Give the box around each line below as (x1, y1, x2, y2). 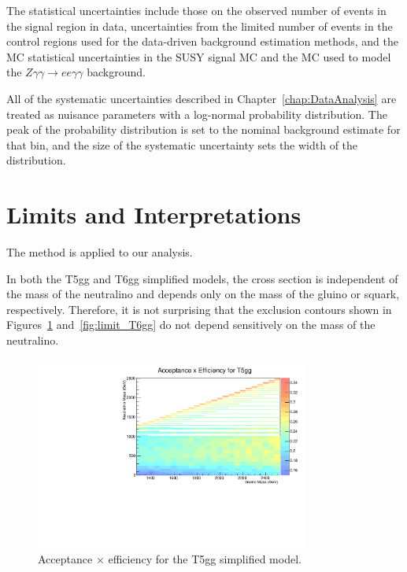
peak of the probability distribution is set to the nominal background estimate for (6, 121, 401, 138)
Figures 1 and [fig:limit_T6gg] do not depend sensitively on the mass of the (6, 316, 376, 333)
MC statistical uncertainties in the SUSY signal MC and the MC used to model (6, 48, 391, 65)
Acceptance (38, 550, 93, 566)
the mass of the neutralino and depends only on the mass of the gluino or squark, (6, 286, 400, 302)
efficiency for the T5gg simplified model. (108, 550, 302, 566)
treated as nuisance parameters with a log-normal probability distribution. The (6, 105, 387, 122)
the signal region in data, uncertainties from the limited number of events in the (6, 17, 393, 34)
